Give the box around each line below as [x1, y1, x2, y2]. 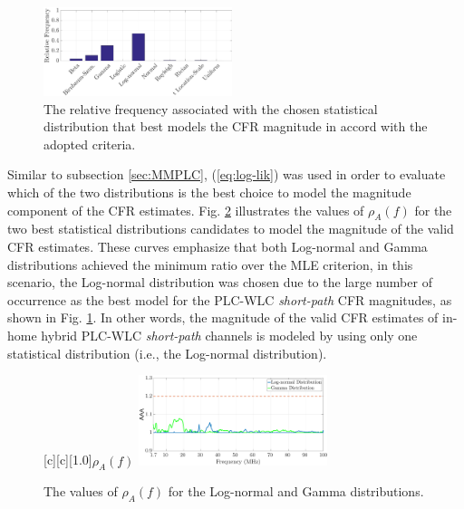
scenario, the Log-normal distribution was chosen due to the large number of [7, 273, 432, 292]
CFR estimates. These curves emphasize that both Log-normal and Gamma [7, 237, 428, 256]
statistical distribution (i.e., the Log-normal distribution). [7, 343, 327, 362]
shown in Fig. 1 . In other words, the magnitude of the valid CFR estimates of [7, 308, 439, 327]
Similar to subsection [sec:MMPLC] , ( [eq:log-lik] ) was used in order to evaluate [7, 165, 446, 184]
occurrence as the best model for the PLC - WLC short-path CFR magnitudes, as [7, 290, 452, 309]
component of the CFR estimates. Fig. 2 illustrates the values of [7, 200, 364, 219]
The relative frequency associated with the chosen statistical [43, 99, 378, 118]
